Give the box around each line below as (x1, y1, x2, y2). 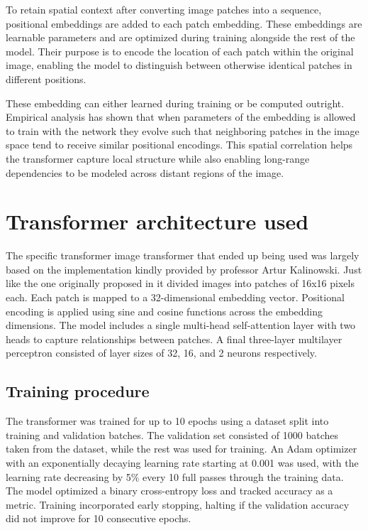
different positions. (6, 71, 87, 86)
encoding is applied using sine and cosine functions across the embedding (6, 303, 323, 318)
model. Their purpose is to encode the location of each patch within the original (6, 43, 354, 58)
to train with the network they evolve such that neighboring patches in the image (6, 123, 359, 138)
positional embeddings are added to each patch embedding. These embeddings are (6, 16, 362, 31)
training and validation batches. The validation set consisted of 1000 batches (6, 427, 339, 442)
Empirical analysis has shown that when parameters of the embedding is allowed (6, 109, 356, 124)
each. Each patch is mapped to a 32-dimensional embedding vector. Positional (6, 290, 345, 305)
